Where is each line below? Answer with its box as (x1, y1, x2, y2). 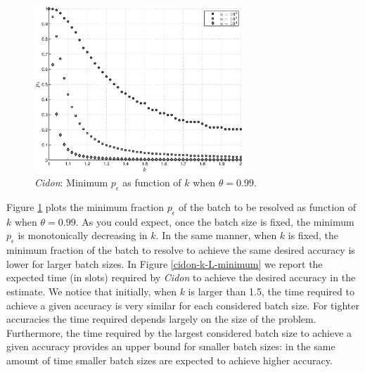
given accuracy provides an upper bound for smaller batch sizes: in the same (6, 339, 335, 354)
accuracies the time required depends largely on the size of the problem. (6, 312, 316, 326)
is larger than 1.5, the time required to (188, 284, 354, 299)
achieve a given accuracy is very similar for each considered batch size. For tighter (6, 297, 359, 312)
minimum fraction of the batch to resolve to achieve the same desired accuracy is (6, 243, 355, 257)
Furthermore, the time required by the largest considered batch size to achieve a (6, 325, 352, 340)
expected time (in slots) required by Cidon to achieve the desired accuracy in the (6, 270, 356, 285)
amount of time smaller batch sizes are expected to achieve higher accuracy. (6, 352, 333, 367)
